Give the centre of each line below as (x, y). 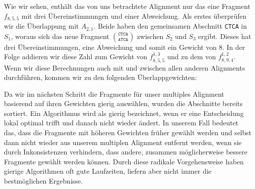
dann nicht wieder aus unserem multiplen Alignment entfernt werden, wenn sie (123, 142)
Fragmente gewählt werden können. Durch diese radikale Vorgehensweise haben (124, 161)
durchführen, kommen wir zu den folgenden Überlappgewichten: (101, 77)
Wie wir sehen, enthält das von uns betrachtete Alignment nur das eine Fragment (127, 6)
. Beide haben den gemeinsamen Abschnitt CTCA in (170, 26)
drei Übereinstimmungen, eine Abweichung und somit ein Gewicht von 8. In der (125, 47)
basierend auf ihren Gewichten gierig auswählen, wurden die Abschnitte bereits (124, 103)
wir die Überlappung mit (41, 26)
